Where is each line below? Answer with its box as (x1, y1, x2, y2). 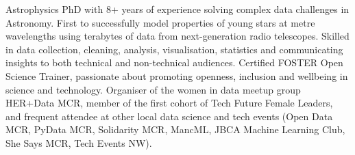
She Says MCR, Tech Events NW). (5, 135, 152, 150)
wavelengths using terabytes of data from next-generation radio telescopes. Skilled (5, 29, 350, 43)
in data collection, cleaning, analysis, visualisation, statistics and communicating (5, 42, 343, 56)
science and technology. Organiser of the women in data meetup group (5, 82, 301, 96)
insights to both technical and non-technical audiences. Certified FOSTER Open (5, 55, 343, 70)
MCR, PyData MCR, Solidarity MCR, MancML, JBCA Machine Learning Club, (5, 122, 345, 137)
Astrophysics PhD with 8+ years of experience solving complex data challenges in (5, 2, 350, 16)
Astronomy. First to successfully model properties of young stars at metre (5, 15, 315, 29)
